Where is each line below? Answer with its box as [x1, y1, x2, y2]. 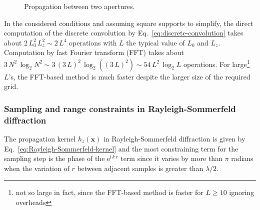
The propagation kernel [4, 133, 76, 143]
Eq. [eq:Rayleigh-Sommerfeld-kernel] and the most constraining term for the [4, 143, 238, 153]
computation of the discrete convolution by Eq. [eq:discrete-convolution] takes [4, 27, 243, 38]
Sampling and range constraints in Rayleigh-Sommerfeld [4, 102, 236, 114]
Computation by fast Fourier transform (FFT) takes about [4, 47, 184, 57]
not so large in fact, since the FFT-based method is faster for [15, 187, 203, 197]
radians [231, 153, 253, 163]
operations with [69, 37, 117, 47]
